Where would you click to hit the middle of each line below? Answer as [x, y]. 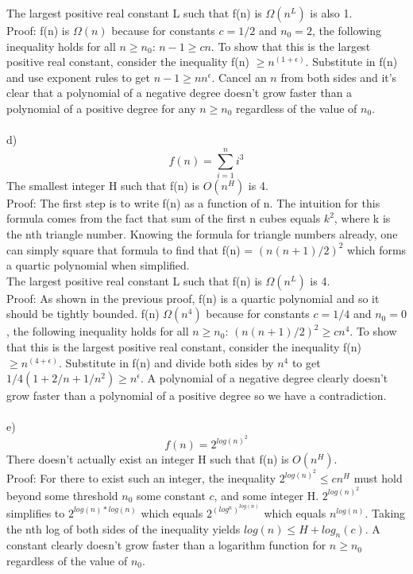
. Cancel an [239, 77]
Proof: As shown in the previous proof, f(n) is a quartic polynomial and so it [193, 298]
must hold [378, 478]
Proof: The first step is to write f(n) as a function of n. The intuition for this [193, 202]
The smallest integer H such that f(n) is [103, 185]
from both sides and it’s [339, 77]
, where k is [362, 218]
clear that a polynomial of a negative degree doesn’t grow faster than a [179, 93]
